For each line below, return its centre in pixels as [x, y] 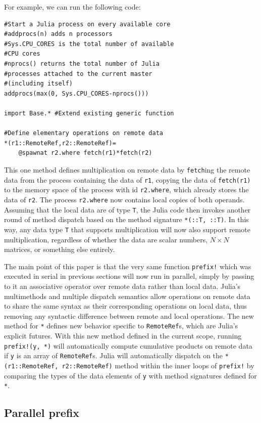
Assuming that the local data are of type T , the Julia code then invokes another [127, 209]
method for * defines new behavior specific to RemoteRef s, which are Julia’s [121, 326]
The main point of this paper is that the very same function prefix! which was [128, 266]
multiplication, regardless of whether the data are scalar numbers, [106, 239]
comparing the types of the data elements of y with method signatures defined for [130, 375]
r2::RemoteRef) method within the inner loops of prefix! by [158, 365]
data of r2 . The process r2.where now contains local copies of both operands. [124, 199]
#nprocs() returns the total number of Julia [82, 64]
